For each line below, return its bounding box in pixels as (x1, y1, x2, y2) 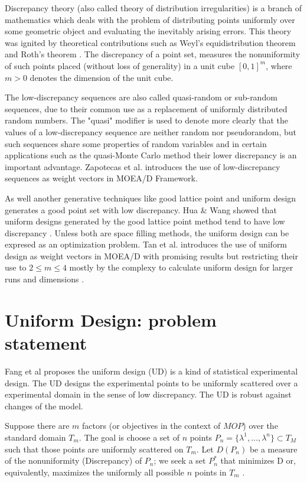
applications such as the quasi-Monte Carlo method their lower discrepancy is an (5, 149, 297, 161)
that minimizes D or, (220, 454, 296, 467)
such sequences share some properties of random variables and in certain (5, 137, 267, 149)
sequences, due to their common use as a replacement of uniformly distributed (5, 102, 288, 115)
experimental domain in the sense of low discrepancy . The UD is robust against (5, 388, 292, 400)
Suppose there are (5, 419, 70, 432)
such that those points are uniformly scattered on (5, 442, 184, 455)
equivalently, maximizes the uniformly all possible (5, 465, 185, 478)
